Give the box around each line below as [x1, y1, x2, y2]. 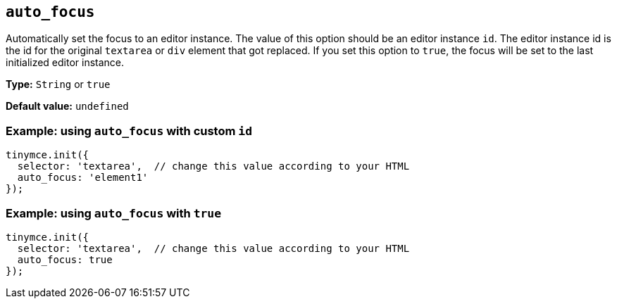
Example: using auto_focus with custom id [6, 123, 252, 138]
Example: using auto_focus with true [6, 205, 222, 220]
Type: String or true [6, 78, 111, 91]
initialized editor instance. [6, 56, 125, 69]
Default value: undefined [6, 100, 129, 113]
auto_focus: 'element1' [17, 172, 149, 184]
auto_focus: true [17, 253, 113, 265]
